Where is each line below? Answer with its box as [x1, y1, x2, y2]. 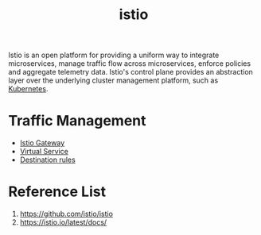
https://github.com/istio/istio [19, 209, 114, 219]
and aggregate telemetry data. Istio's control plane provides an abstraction [8, 67, 253, 77]
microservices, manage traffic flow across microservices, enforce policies [8, 59, 251, 68]
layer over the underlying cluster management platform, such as [8, 75, 219, 85]
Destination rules [19, 155, 76, 164]
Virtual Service [19, 147, 69, 156]
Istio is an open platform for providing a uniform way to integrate [8, 50, 220, 60]
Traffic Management [8, 112, 146, 130]
